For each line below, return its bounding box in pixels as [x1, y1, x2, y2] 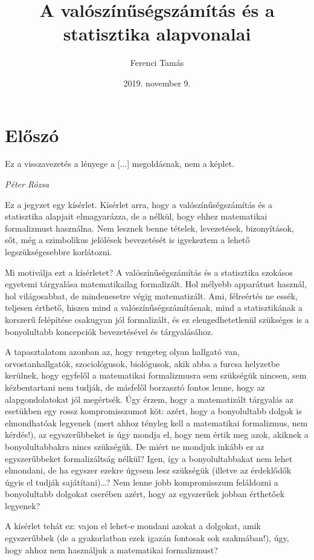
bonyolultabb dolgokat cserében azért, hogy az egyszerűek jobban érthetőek [5, 487, 285, 500]
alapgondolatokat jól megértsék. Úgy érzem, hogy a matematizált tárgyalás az [5, 392, 293, 405]
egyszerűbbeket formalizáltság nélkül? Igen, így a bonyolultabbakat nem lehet [5, 452, 293, 464]
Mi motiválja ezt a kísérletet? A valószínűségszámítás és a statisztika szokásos [5, 265, 293, 278]
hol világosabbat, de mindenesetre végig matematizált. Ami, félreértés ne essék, [5, 289, 298, 302]
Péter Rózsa [5, 178, 50, 190]
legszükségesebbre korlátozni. [5, 246, 112, 258]
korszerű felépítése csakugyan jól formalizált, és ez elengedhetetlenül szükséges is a [5, 313, 309, 325]
